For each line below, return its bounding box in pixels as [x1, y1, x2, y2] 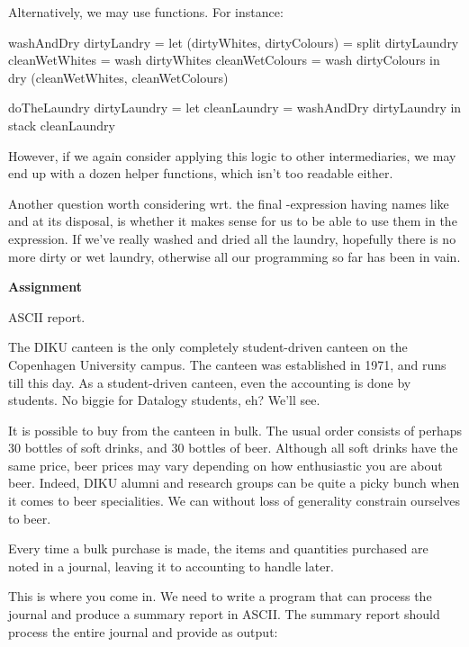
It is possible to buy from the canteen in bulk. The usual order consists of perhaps [8, 420, 462, 439]
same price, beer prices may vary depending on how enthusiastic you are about [8, 455, 443, 474]
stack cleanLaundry [8, 115, 115, 134]
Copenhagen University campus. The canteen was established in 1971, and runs [8, 355, 446, 373]
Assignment [8, 277, 82, 296]
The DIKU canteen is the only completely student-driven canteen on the [8, 337, 408, 356]
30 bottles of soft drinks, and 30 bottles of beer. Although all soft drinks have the [8, 438, 458, 457]
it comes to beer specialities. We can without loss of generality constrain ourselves [8, 491, 460, 510]
